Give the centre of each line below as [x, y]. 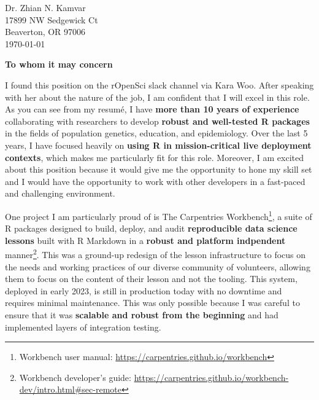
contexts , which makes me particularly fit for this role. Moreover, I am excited [154, 157]
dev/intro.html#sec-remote [70, 389]
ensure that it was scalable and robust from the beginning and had [142, 314]
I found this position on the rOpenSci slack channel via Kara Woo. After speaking [159, 84]
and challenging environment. [60, 193]
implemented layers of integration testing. [83, 327]
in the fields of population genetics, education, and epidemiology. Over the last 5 [156, 133]
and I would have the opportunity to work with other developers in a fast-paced [155, 181]
